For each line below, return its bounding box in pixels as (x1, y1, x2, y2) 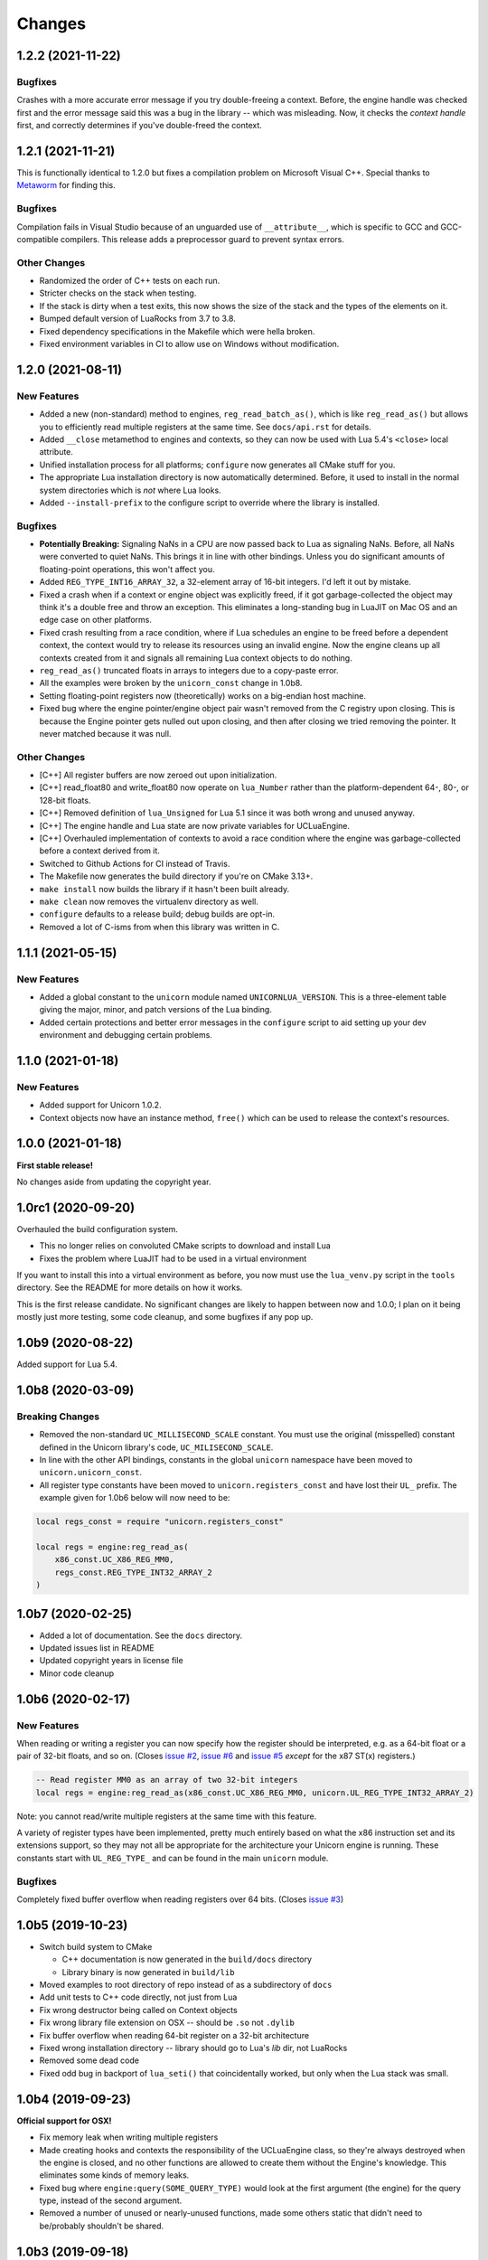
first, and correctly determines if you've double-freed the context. (16, 120, 262, 131)
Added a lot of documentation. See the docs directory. (39, 1630, 243, 1641)
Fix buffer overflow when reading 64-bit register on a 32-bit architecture (39, 2029, 310, 2040)
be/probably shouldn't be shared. (39, 2220, 164, 2231)
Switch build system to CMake (39, 1941, 153, 1952)
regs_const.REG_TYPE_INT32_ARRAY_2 (54, 1567, 212, 1577)
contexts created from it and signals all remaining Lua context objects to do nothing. (39, 652, 352, 664)
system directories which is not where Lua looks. (39, 485, 221, 495)
